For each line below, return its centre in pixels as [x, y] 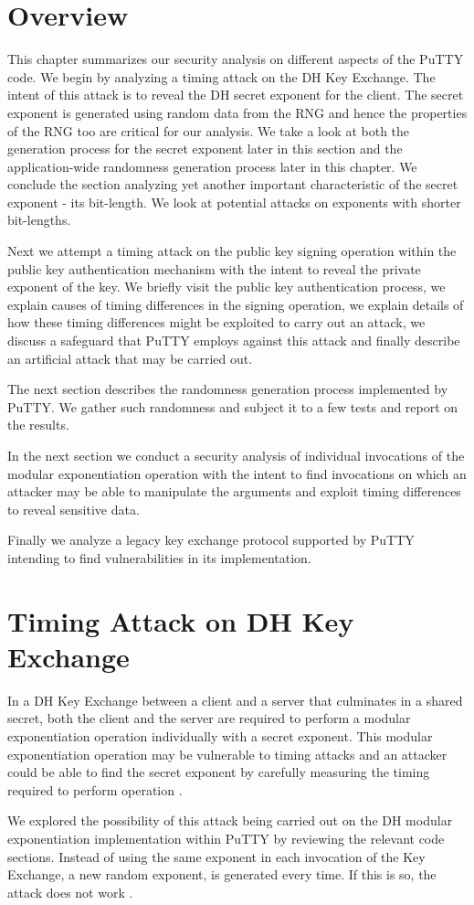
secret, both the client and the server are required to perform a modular [209, 718]
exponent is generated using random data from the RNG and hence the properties [237, 112]
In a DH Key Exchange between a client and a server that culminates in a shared [235, 700]
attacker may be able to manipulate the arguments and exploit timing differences [234, 491]
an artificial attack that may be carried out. [130, 358]
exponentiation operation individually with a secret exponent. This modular [220, 736]
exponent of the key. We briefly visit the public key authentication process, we [226, 287]
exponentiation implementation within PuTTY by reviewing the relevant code [226, 839]
